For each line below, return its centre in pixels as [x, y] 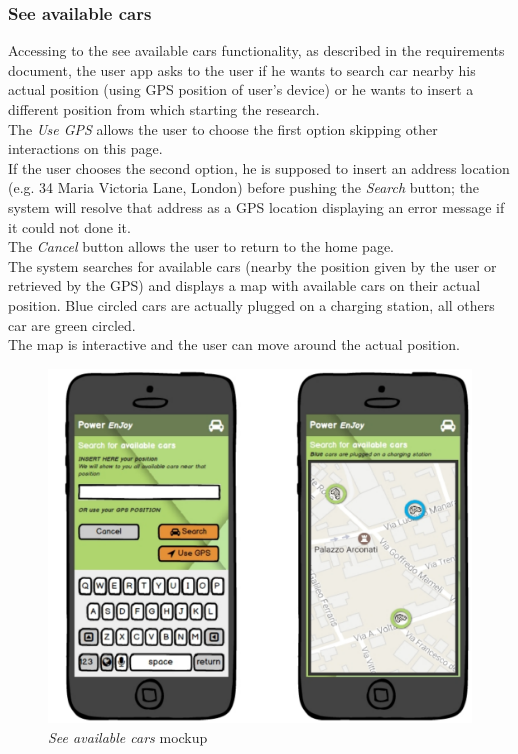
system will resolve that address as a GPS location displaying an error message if [256, 206]
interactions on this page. [85, 148]
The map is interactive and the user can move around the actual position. [234, 344]
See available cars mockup [128, 736]
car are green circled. [72, 324]
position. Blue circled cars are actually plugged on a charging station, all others [251, 304]
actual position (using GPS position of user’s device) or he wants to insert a [241, 89]
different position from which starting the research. [164, 109]
